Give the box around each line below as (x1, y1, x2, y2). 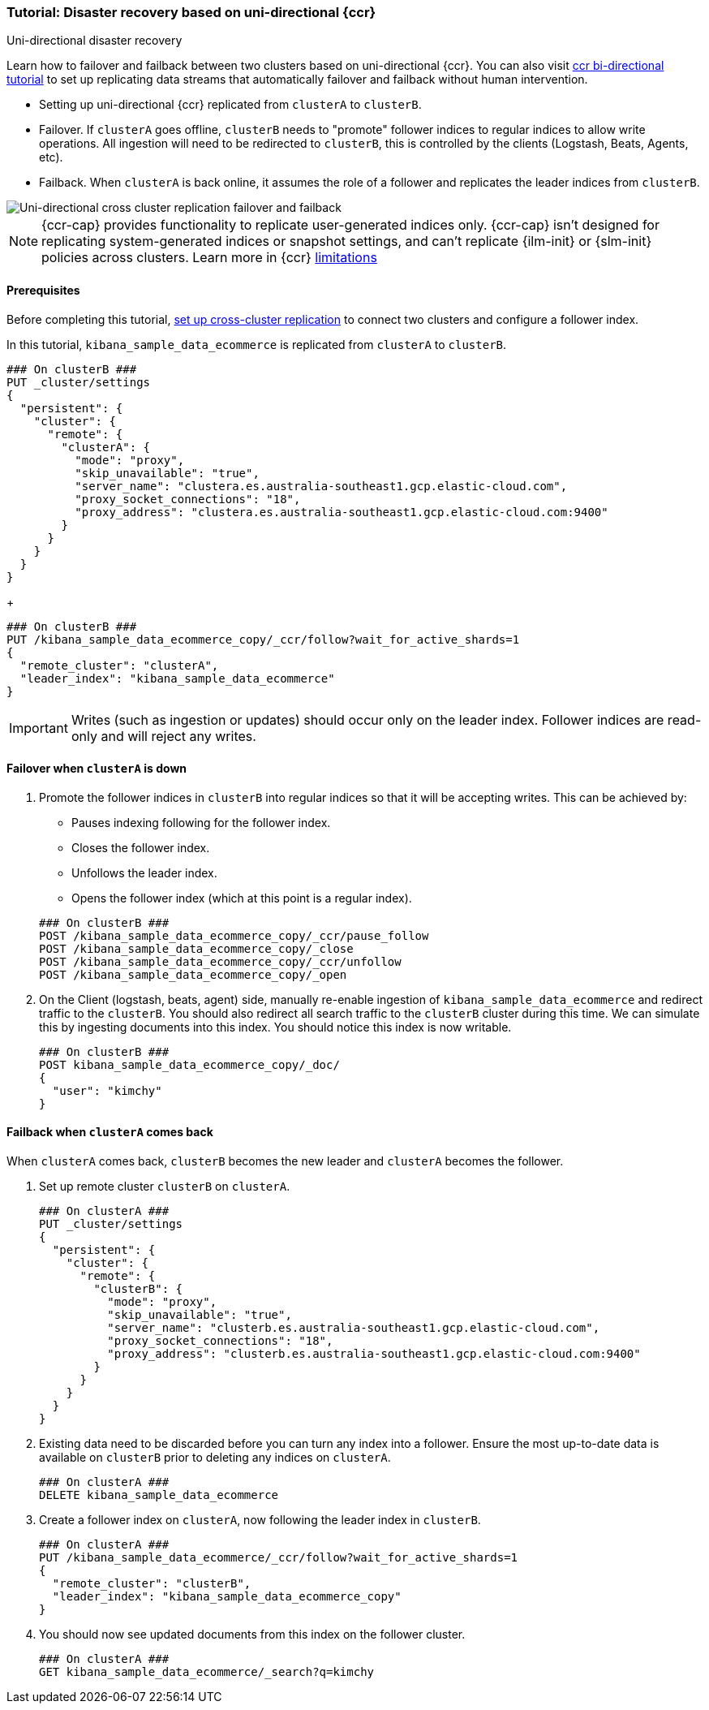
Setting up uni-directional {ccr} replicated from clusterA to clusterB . (39, 97, 422, 112)
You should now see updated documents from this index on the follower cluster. (39, 1627, 466, 1642)
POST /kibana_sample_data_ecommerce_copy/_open (39, 967, 347, 981)
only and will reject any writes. (71, 727, 256, 744)
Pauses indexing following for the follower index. (71, 815, 331, 829)
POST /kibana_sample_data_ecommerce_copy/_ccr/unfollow (39, 954, 402, 968)
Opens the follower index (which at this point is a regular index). (71, 890, 412, 905)
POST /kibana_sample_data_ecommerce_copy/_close (39, 941, 354, 955)
